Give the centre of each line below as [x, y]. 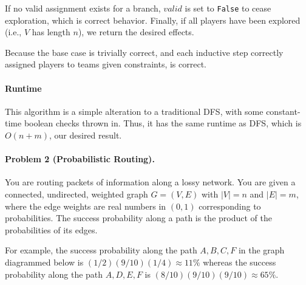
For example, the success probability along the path [101, 250]
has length [51, 32]
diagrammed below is [44, 262]
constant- [283, 111]
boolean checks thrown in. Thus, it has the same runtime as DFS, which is [163, 123]
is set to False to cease [228, 8]
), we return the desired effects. [136, 32]
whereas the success [240, 262]
